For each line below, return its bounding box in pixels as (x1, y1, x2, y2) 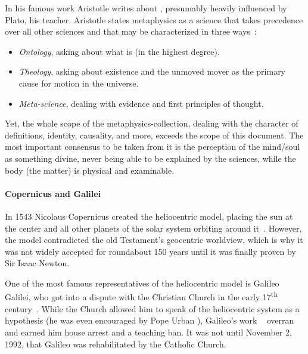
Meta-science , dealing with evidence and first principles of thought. (18, 97, 264, 109)
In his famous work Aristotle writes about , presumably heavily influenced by (5, 2, 287, 14)
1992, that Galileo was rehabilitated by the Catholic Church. (5, 337, 226, 350)
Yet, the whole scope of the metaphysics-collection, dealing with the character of (5, 117, 298, 130)
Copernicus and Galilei (5, 187, 101, 199)
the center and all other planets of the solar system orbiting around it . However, (5, 221, 302, 234)
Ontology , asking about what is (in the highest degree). (18, 45, 220, 57)
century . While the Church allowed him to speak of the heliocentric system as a (5, 302, 300, 315)
